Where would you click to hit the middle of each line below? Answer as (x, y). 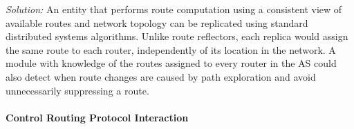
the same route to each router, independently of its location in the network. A (171, 49)
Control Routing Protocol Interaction (97, 117)
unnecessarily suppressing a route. (77, 90)
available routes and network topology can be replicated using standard (157, 22)
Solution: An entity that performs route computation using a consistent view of (174, 9)
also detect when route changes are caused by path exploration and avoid (161, 76)
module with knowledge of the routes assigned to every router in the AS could (171, 63)
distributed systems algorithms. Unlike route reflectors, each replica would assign (177, 36)
